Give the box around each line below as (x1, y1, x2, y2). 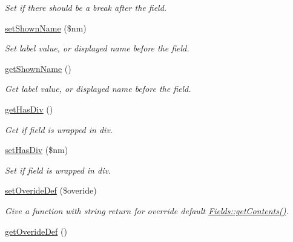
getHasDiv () (5, 102, 53, 115)
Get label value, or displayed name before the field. (5, 82, 191, 95)
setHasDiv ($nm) (5, 143, 68, 156)
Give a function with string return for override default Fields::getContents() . (5, 204, 289, 217)
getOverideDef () (5, 224, 67, 237)
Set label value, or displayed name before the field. (5, 42, 189, 54)
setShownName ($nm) (5, 21, 87, 34)
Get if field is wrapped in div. (5, 123, 113, 136)
